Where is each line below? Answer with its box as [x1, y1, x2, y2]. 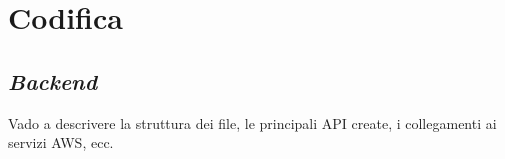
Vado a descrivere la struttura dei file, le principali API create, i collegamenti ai [8, 112, 497, 133]
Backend [8, 65, 98, 96]
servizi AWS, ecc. [8, 132, 114, 153]
